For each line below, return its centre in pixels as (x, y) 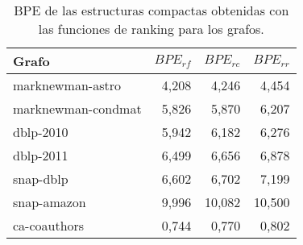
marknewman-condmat (77, 108)
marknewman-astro (67, 85)
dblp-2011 (41, 155)
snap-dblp (41, 179)
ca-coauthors (49, 225)
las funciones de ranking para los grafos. (151, 29)
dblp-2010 (41, 132)
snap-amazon (50, 202)
